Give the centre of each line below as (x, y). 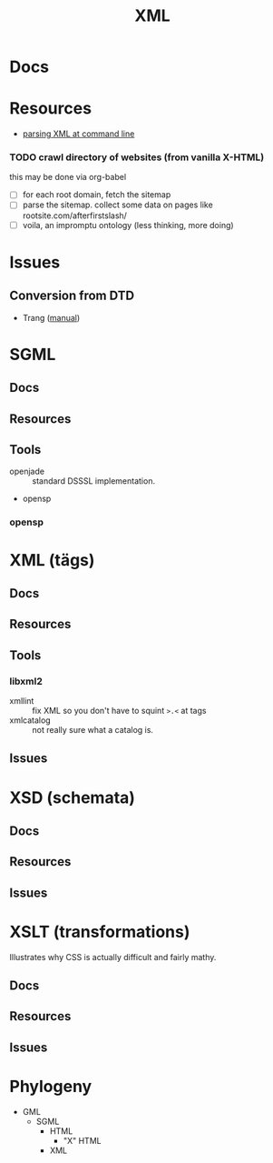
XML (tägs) (52, 560)
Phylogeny (51, 1087)
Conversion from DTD (72, 296)
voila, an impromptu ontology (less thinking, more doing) (128, 225)
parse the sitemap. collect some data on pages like (117, 205)
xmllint (22, 700)
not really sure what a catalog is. (93, 729)
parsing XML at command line (78, 134)
